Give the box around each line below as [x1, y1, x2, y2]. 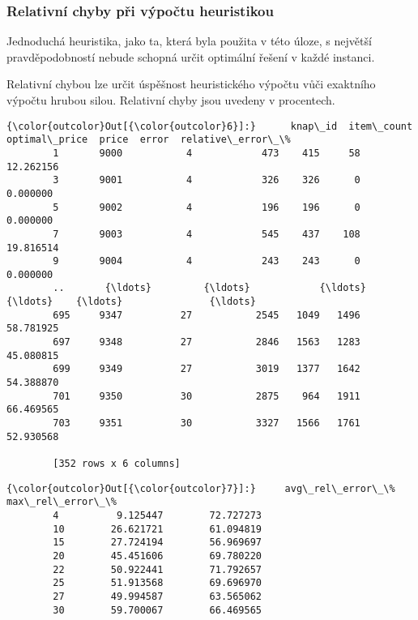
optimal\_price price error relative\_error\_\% [6, 134, 291, 146]
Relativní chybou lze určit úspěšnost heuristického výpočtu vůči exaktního [6, 75, 376, 92]
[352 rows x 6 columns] [53, 458, 181, 469]
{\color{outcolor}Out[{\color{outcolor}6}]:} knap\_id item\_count [6, 120, 413, 132]
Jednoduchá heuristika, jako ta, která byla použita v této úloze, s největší [6, 32, 372, 49]
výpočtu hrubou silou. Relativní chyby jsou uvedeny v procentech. [6, 92, 335, 108]
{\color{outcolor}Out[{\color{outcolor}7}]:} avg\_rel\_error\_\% [6, 482, 395, 494]
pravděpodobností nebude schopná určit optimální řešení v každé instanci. [6, 48, 375, 65]
